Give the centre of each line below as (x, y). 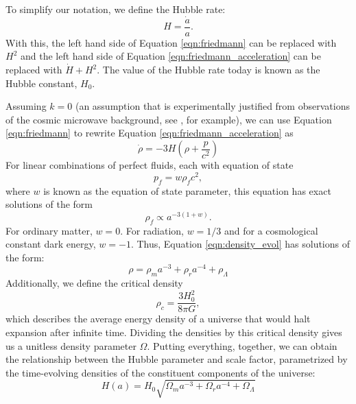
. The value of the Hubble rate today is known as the (209, 70)
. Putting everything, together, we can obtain (242, 345)
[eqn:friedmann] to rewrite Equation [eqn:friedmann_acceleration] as (150, 133)
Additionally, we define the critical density (94, 283)
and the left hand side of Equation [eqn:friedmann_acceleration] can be (170, 56)
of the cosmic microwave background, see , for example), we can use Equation (169, 119)
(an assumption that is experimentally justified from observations (212, 106)
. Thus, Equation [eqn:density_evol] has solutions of (240, 244)
